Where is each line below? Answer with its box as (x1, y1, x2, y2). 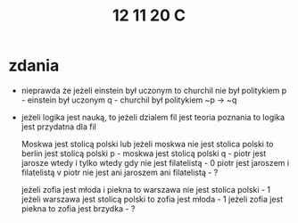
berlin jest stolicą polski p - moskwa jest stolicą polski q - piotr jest (21, 148, 267, 159)
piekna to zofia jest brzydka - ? (21, 202, 136, 214)
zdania (8, 55, 60, 76)
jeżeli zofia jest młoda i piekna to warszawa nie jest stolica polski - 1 (21, 184, 271, 194)
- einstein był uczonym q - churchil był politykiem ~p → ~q (21, 95, 237, 105)
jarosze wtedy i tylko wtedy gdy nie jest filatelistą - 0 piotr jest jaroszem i (21, 157, 290, 168)
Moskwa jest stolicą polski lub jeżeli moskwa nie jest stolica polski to (21, 138, 274, 149)
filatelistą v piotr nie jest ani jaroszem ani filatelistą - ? (21, 167, 219, 178)
